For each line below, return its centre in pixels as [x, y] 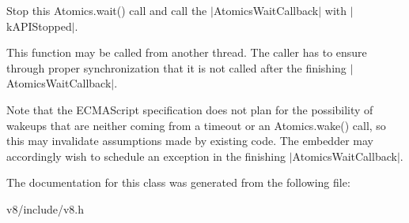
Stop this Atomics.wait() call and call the [107, 10]
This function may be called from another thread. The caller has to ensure [187, 52]
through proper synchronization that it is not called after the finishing [176, 67]
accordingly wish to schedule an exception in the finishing [146, 156]
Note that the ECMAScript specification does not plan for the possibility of [190, 109]
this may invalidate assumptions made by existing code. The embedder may [190, 141]
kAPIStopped [39, 26]
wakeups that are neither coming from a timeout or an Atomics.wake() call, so [196, 125]
